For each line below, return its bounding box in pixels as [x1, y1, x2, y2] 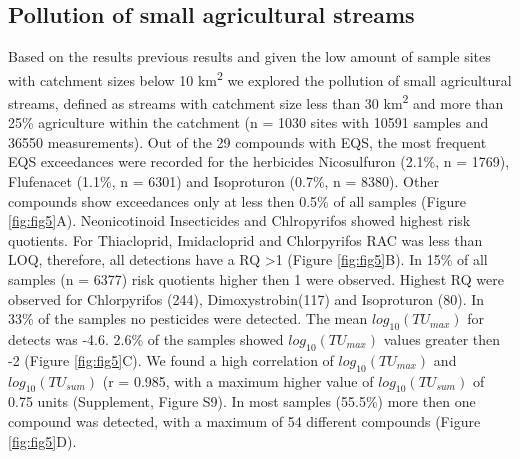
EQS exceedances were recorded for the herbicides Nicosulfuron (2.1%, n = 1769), [8, 151, 510, 172]
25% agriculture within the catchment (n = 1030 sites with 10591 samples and [8, 112, 489, 133]
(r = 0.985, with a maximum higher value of [102, 370, 374, 391]
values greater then [383, 329, 501, 350]
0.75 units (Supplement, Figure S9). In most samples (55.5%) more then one [8, 391, 476, 412]
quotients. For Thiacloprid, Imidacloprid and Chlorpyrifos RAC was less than [8, 229, 483, 250]
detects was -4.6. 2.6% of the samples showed [8, 329, 284, 350]
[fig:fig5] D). [8, 430, 77, 451]
